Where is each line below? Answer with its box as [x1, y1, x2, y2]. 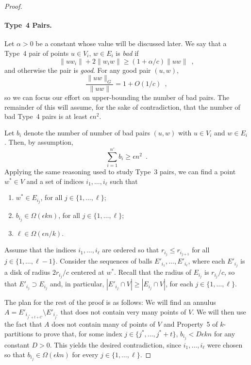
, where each [188, 256, 225, 266]
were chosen [207, 339, 243, 349]
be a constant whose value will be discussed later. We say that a [35, 38, 227, 49]
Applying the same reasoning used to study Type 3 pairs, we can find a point [4, 166, 236, 177]
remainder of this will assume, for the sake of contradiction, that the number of [4, 101, 240, 112]
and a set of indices [26, 176, 84, 186]
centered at [71, 267, 104, 277]
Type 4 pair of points [4, 48, 69, 58]
